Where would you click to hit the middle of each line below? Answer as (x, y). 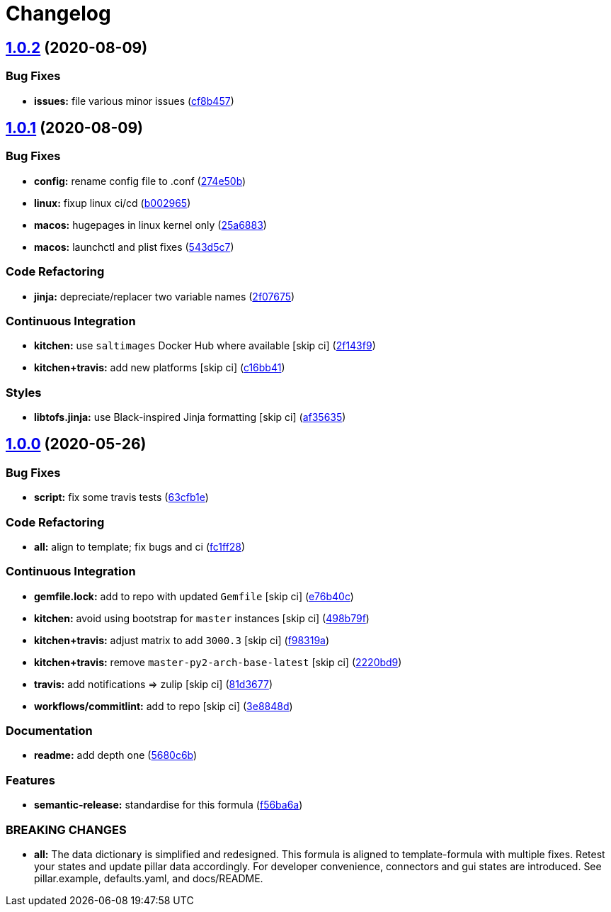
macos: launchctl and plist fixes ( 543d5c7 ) (134, 247)
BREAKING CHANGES (66, 829)
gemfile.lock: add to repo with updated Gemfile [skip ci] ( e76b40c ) (194, 596)
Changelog (58, 13)
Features (30, 780)
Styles (24, 392)
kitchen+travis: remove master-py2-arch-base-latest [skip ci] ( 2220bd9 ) (218, 662)
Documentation (49, 731)
